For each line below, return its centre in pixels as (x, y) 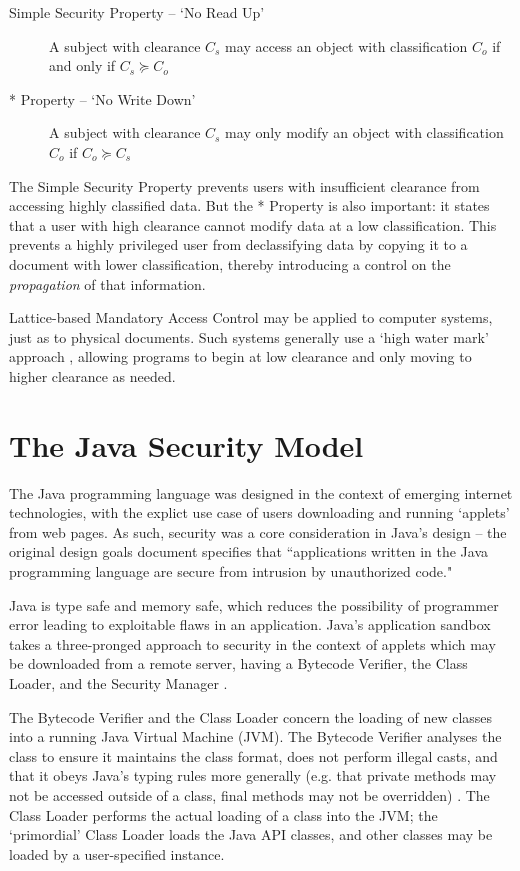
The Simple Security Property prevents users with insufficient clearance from (244, 185)
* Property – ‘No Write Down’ (102, 98)
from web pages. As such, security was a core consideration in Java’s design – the (258, 531)
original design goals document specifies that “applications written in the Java (249, 551)
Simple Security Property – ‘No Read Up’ (137, 12)
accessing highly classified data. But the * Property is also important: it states (249, 205)
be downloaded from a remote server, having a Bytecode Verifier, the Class (238, 663)
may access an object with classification (346, 45)
